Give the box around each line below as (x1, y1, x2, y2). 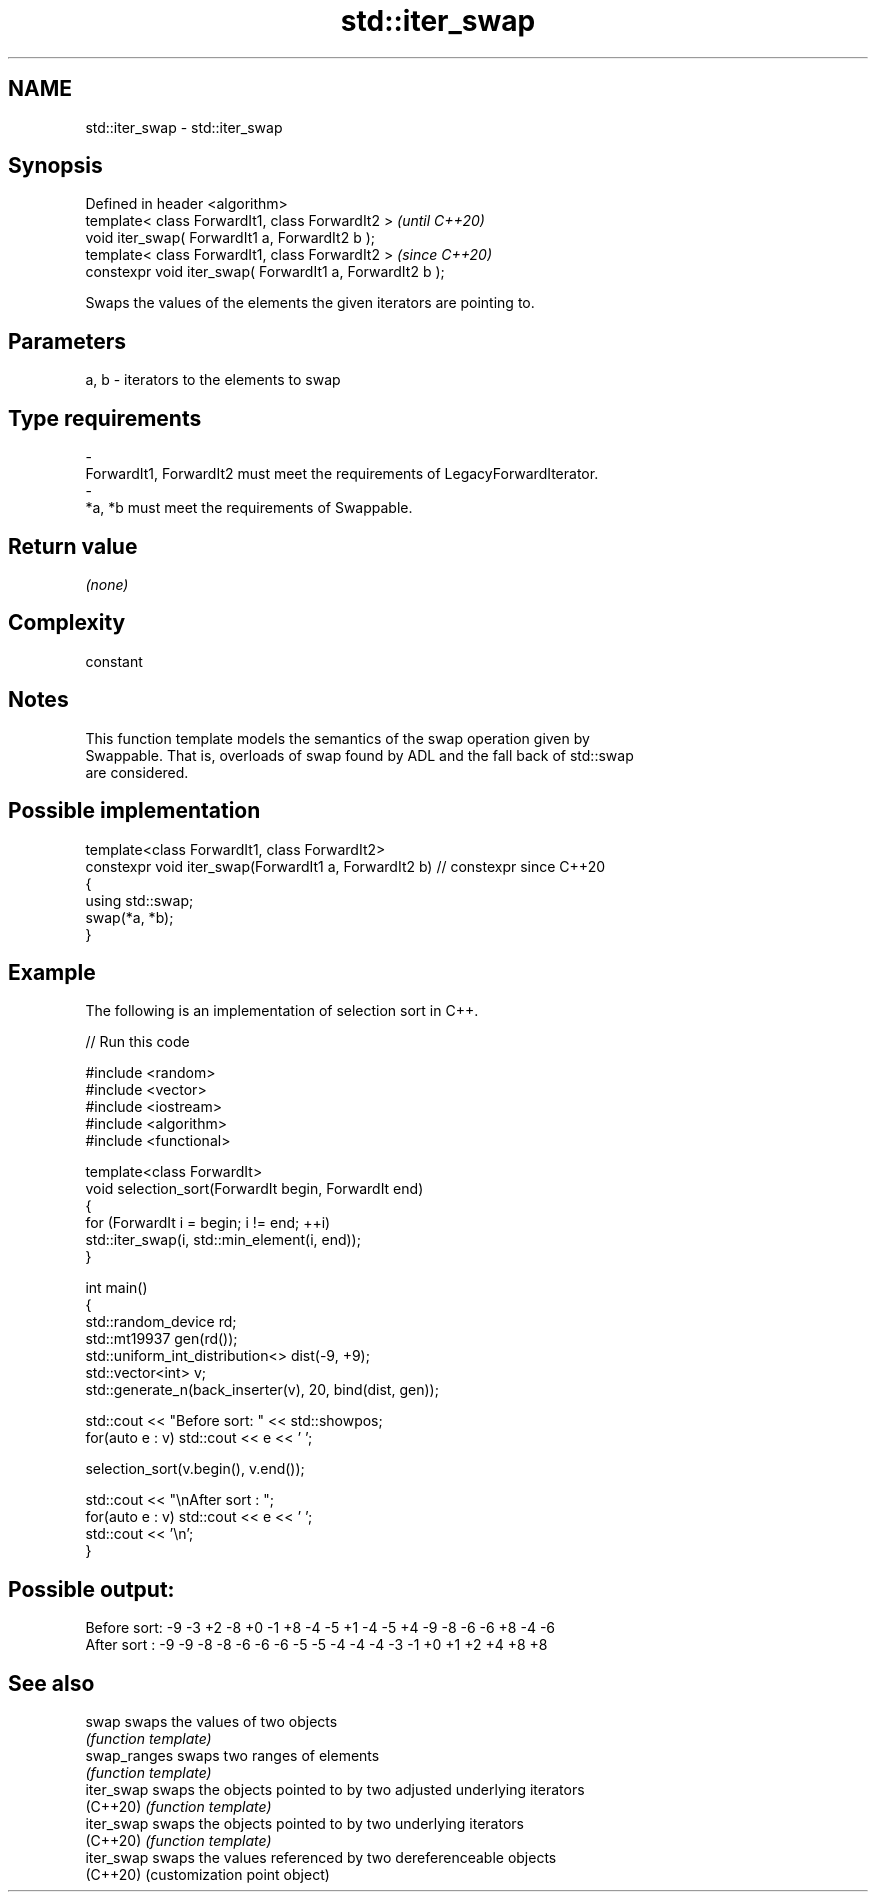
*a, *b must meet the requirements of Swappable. (85, 499, 413, 517)
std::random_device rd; (85, 1313, 237, 1331)
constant (85, 652, 143, 670)
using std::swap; (85, 891, 194, 909)
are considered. (85, 763, 189, 781)
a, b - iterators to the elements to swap (85, 371, 341, 389)
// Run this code (85, 1033, 190, 1051)
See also (8, 1670, 95, 1696)
